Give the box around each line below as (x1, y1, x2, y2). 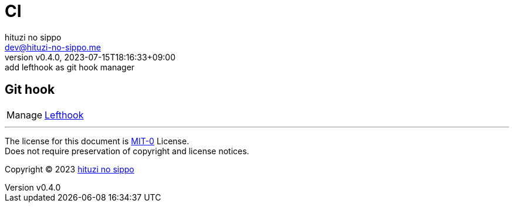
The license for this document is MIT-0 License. (5, 135, 190, 146)
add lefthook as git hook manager (5, 62, 135, 72)
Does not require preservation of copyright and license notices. (5, 145, 249, 156)
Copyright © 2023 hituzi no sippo (5, 164, 134, 174)
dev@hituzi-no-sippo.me (5, 42, 101, 52)
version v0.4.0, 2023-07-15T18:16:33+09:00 (5, 52, 176, 62)
